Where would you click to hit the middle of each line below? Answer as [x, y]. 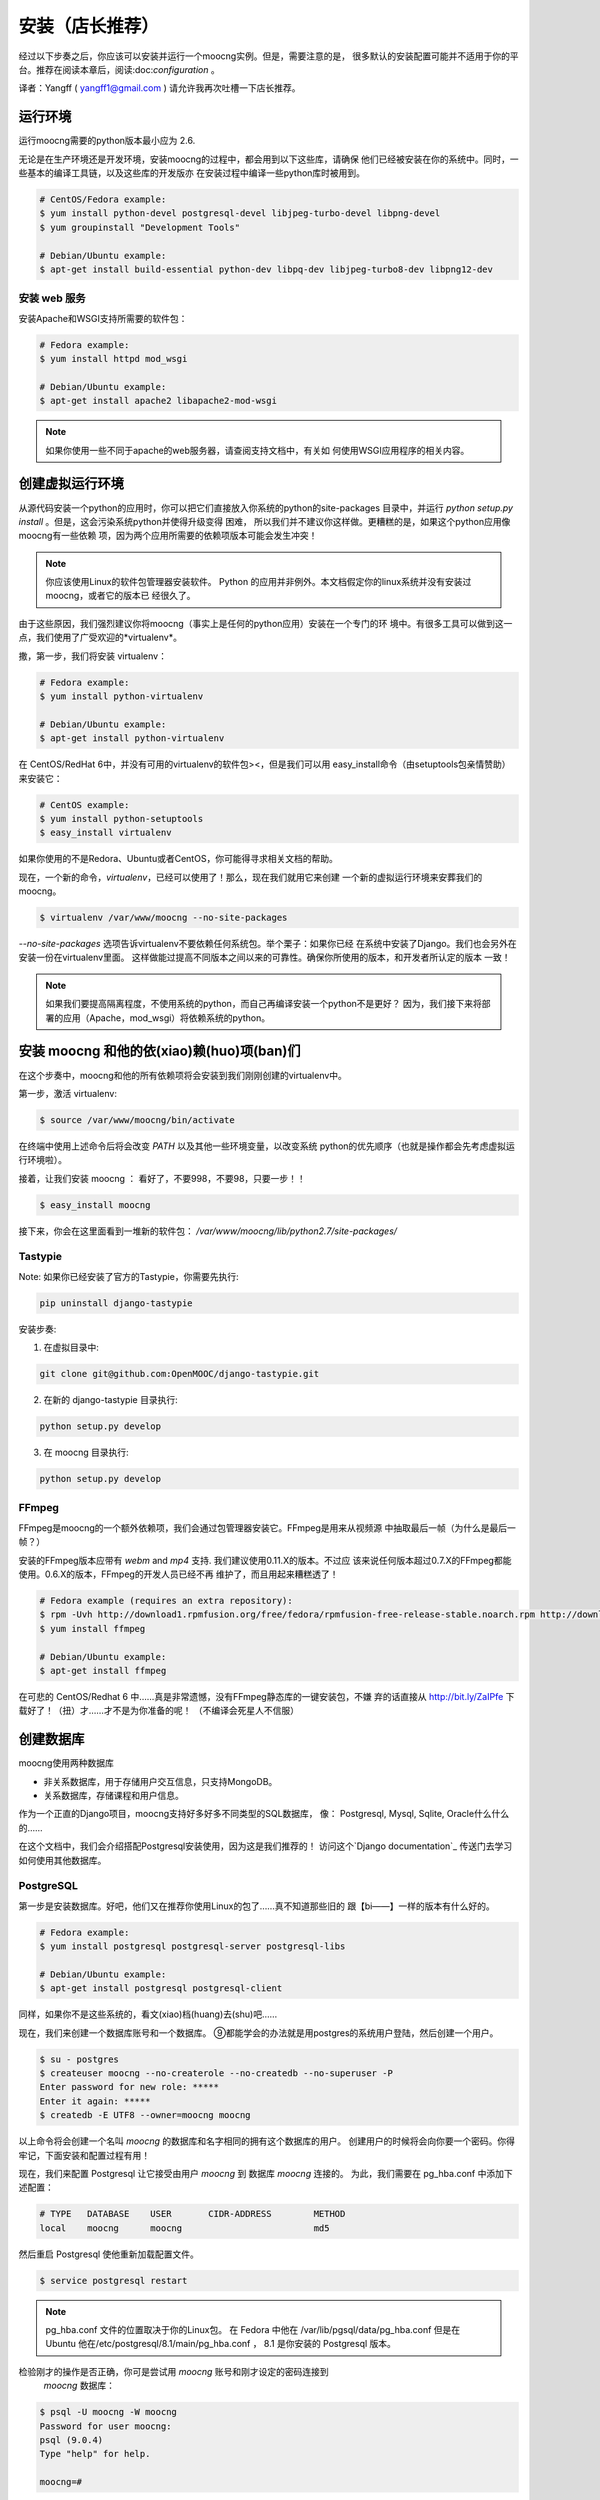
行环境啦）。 [42, 1160]
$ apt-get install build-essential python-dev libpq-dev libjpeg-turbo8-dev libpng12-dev [266, 269]
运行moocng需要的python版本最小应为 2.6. [107, 141]
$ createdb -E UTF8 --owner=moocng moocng [145, 2115]
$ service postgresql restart [113, 2280]
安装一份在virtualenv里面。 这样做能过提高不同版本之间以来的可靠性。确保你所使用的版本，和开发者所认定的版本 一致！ [264, 957]
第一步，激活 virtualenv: [67, 1093]
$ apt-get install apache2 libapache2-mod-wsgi [158, 401]
